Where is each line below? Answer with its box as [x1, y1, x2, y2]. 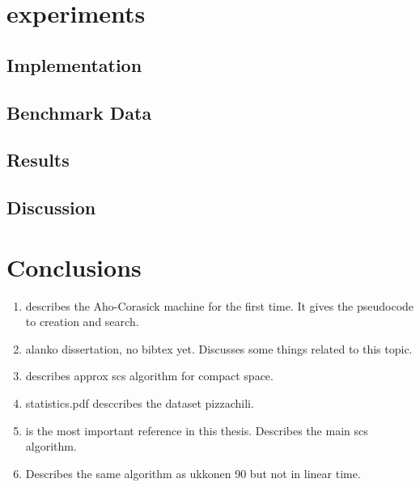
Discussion [6, 195, 96, 220]
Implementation [6, 52, 142, 77]
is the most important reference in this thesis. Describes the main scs [25, 421, 368, 438]
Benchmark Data [6, 100, 152, 125]
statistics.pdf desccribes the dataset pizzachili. [25, 395, 254, 411]
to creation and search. [25, 313, 139, 330]
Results [6, 147, 70, 172]
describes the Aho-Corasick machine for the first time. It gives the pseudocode [25, 297, 414, 314]
